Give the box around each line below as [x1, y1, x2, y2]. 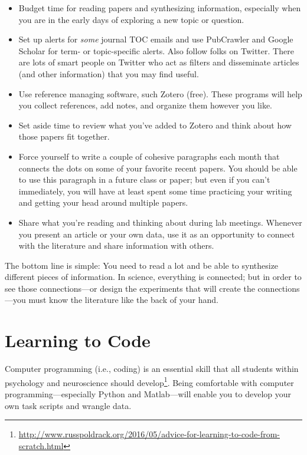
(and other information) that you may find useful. [18, 67, 199, 80]
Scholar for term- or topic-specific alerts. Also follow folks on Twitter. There [18, 44, 294, 57]
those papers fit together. [18, 130, 110, 143]
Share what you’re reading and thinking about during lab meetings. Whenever [18, 216, 302, 228]
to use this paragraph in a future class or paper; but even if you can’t [18, 173, 270, 186]
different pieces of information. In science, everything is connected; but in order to [5, 271, 302, 283]
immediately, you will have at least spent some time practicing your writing [18, 184, 292, 197]
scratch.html [18, 439, 64, 451]
